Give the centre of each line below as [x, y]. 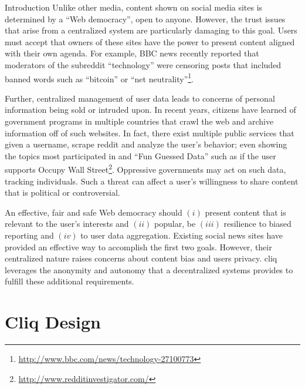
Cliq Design [53, 322]
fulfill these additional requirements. [70, 281]
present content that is [245, 212]
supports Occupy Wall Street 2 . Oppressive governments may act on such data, [145, 169]
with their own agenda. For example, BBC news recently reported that [132, 53]
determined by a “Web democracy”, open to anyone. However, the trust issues [145, 19]
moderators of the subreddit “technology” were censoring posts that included [143, 64]
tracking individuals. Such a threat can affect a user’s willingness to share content [152, 181]
